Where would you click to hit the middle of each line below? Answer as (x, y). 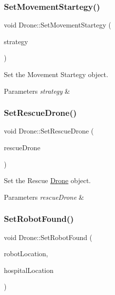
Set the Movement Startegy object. (56, 74)
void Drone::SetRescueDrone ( (49, 131)
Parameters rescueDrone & (44, 197)
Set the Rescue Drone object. (48, 180)
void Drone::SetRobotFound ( (48, 237)
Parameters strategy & (37, 91)
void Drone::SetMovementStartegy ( (58, 25)
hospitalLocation (29, 270)
